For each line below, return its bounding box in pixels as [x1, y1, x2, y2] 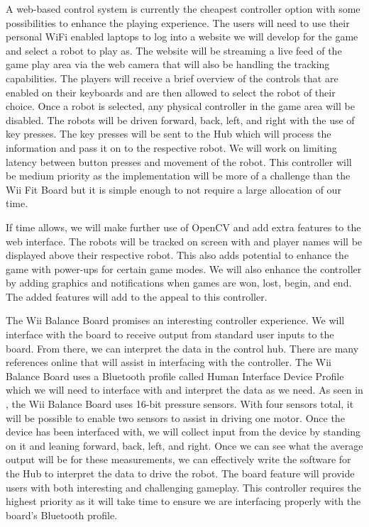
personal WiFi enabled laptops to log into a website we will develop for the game [6, 29, 358, 44]
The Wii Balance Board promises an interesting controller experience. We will [6, 313, 345, 328]
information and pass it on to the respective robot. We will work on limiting [6, 140, 337, 155]
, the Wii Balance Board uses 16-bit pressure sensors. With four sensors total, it [6, 396, 354, 411]
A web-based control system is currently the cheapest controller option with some [6, 1, 360, 16]
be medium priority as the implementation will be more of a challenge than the [6, 168, 351, 183]
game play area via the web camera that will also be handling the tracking [6, 57, 330, 72]
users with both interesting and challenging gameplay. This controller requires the [6, 479, 361, 494]
